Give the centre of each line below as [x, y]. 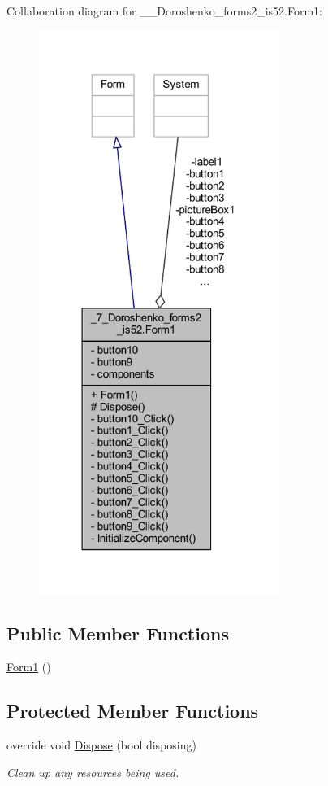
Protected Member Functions [133, 711]
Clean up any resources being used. [93, 772]
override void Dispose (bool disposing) [101, 745]
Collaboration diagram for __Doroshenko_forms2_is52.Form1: [165, 11]
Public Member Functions [118, 633]
